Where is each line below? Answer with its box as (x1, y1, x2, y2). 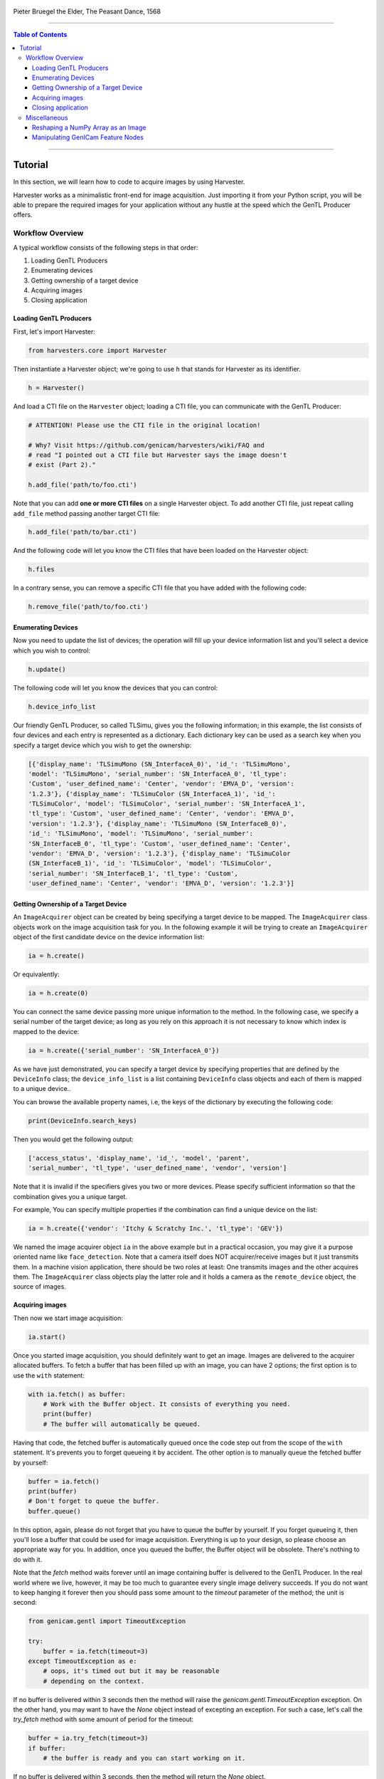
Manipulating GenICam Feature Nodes (32, 133, 144, 142)
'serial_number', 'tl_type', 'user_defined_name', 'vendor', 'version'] (28, 1164, 287, 1172)
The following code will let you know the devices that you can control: (13, 683, 218, 692)
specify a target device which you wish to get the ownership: (13, 741, 192, 749)
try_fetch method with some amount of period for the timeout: (13, 1715, 194, 1723)
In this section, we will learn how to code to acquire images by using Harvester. (13, 178, 245, 186)
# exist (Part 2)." (28, 461, 96, 469)
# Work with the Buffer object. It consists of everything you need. (43, 1400, 291, 1408)
